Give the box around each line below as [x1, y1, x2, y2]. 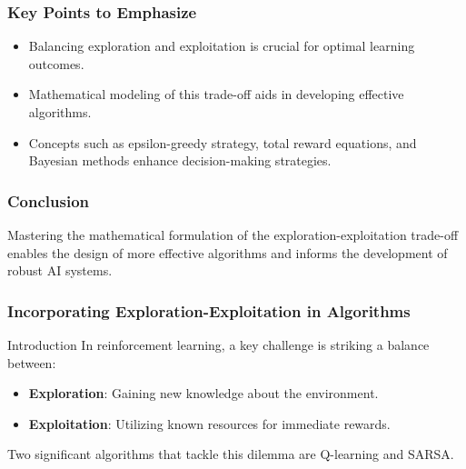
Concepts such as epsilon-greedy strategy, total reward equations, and [28, 133, 417, 152]
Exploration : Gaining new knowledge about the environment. [28, 384, 379, 403]
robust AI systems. [7, 261, 113, 280]
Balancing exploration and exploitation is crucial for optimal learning [28, 36, 415, 55]
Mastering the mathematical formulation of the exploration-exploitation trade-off [7, 225, 459, 244]
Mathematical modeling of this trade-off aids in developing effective [28, 85, 404, 104]
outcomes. [28, 54, 84, 73]
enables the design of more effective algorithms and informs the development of [7, 243, 448, 262]
